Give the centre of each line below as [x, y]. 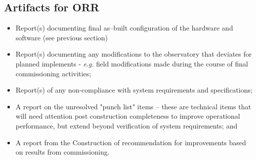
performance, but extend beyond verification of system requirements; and [127, 125]
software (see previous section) [62, 37]
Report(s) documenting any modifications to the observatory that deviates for [134, 54]
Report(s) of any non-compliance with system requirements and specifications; [134, 90]
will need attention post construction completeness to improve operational [128, 116]
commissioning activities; [53, 73]
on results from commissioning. [63, 152]
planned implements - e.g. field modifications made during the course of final [132, 63]
